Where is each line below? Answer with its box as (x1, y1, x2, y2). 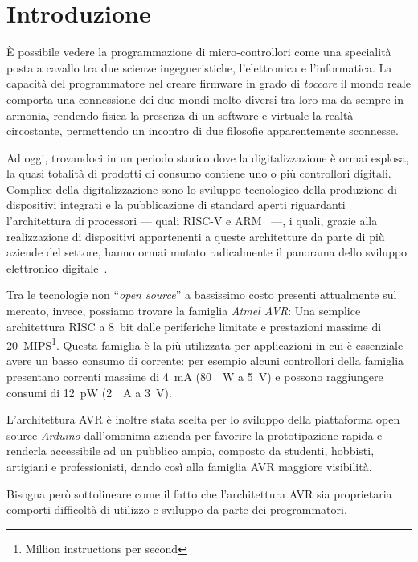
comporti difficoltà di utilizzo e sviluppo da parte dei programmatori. (6, 501, 347, 518)
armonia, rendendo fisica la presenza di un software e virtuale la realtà (6, 106, 354, 123)
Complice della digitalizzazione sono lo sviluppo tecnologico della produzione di (6, 180, 397, 197)
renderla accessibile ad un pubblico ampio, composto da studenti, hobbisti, (6, 442, 375, 459)
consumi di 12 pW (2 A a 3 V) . (6, 384, 172, 400)
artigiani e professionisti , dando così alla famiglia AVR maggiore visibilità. (6, 458, 372, 475)
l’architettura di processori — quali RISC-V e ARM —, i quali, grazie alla (6, 212, 378, 229)
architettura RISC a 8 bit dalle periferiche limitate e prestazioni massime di (6, 318, 382, 334)
